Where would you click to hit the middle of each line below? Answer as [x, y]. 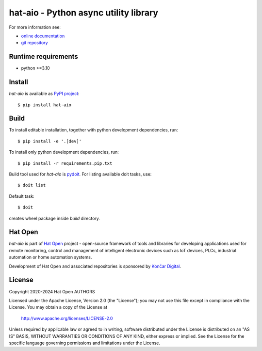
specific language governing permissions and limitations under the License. [84, 343]
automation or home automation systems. [50, 257]
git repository [34, 43]
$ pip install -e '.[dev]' [50, 141]
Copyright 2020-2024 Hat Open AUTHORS [52, 291]
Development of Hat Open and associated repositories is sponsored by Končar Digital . [95, 266]
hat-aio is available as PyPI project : [44, 94]
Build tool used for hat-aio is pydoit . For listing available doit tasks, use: [80, 174]
